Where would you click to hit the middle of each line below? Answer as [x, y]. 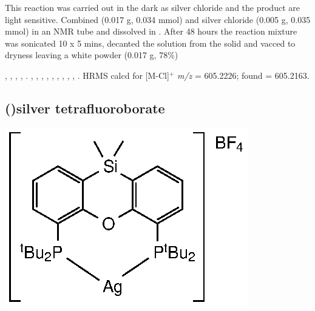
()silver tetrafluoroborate [85, 108]
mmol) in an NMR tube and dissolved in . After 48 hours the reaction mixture [151, 31]
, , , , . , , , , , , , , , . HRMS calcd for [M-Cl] [87, 75]
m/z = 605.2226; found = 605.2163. [243, 75]
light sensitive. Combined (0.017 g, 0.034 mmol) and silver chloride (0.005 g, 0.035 [158, 19]
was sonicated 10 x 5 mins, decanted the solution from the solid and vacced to [150, 43]
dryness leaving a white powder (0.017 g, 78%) [92, 55]
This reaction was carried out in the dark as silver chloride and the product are [152, 7]
